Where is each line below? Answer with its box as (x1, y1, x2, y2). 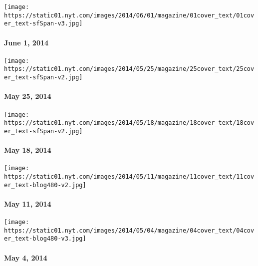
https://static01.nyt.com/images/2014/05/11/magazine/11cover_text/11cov (4, 173, 255, 180)
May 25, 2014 (4, 91, 51, 101)
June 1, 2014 (4, 37, 49, 47)
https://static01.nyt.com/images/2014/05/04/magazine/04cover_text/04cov (4, 227, 255, 234)
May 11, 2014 (4, 198, 51, 209)
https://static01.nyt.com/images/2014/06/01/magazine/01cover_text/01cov (4, 11, 255, 19)
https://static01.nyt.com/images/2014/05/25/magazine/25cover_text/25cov (4, 65, 255, 73)
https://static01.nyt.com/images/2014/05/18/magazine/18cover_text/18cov (4, 119, 255, 127)
